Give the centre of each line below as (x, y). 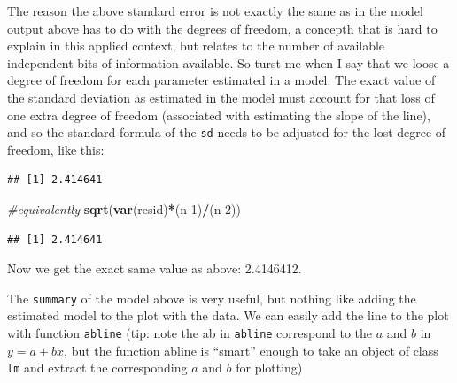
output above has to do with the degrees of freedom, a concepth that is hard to (222, 28)
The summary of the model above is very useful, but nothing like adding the (212, 298)
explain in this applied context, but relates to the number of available (196, 46)
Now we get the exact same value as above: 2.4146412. (155, 268)
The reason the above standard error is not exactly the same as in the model (215, 11)
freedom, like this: (56, 149)
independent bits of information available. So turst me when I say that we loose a (228, 62)
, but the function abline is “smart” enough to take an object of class (251, 350)
